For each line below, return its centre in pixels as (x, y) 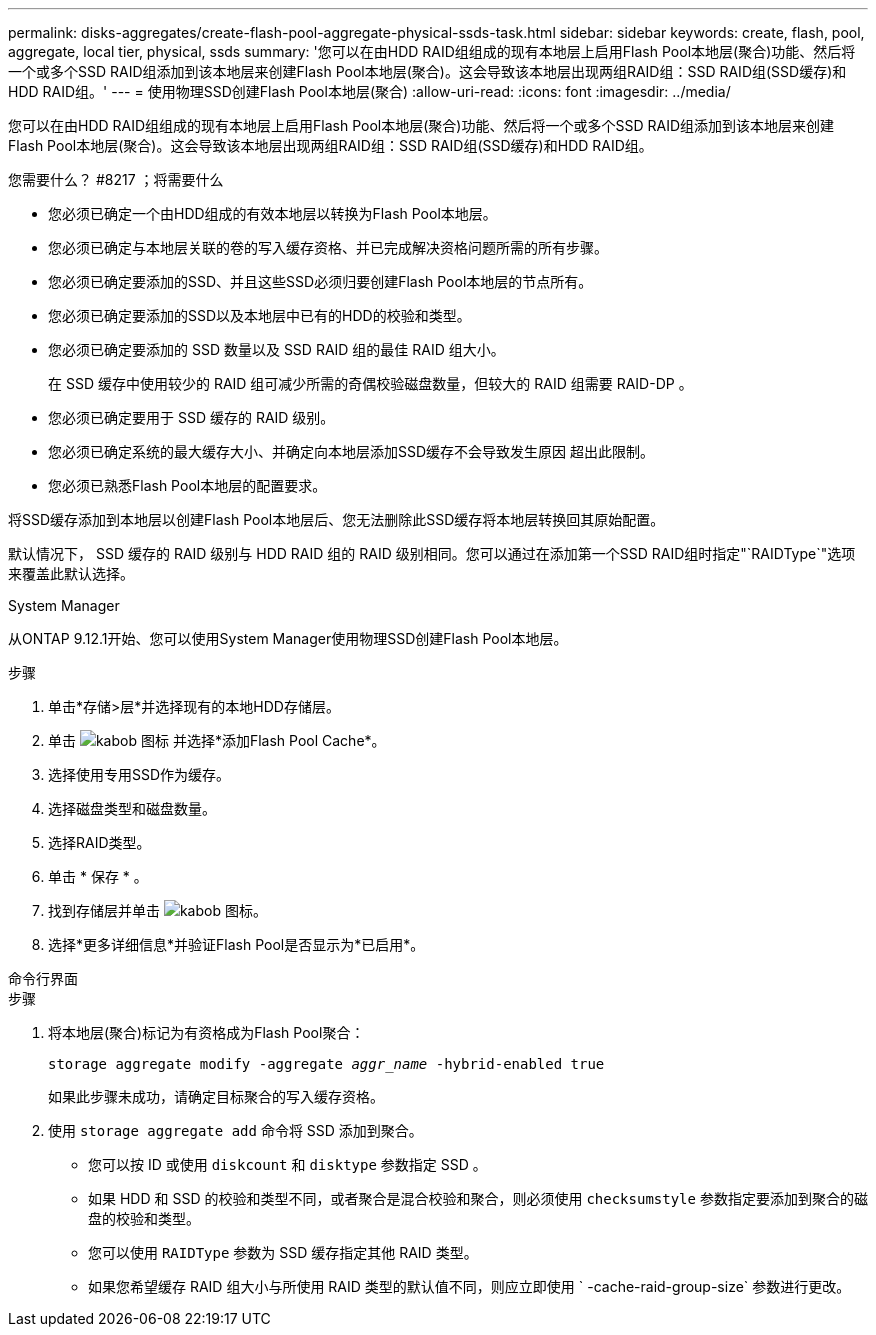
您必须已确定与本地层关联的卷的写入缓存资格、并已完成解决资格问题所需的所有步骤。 (328, 247)
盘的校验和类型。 (144, 1218)
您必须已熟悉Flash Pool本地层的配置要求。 (187, 485)
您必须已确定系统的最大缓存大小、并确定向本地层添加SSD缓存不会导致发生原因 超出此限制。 (351, 451)
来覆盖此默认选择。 (71, 573)
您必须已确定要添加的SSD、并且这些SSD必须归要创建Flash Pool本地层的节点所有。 (320, 281)
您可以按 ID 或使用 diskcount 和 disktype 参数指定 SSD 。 (287, 1164)
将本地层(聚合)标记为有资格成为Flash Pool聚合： (206, 1032)
